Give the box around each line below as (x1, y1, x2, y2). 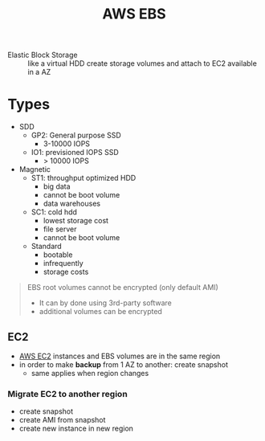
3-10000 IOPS (43, 139, 90, 149)
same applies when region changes (31, 368, 149, 378)
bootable (43, 250, 73, 259)
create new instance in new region (18, 423, 134, 434)
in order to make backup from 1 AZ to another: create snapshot (18, 359, 228, 370)
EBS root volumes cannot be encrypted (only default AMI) (26, 283, 218, 292)
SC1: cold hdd (31, 207, 78, 217)
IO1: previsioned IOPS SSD (31, 148, 119, 157)
